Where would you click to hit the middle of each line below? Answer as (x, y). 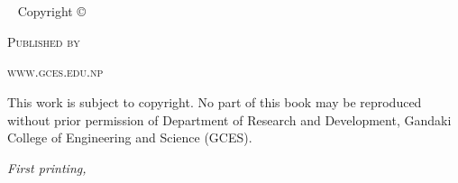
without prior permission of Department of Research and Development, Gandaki (229, 119)
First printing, (47, 167)
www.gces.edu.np (55, 72)
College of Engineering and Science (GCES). (130, 137)
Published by (44, 41)
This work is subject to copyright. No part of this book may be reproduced (215, 101)
